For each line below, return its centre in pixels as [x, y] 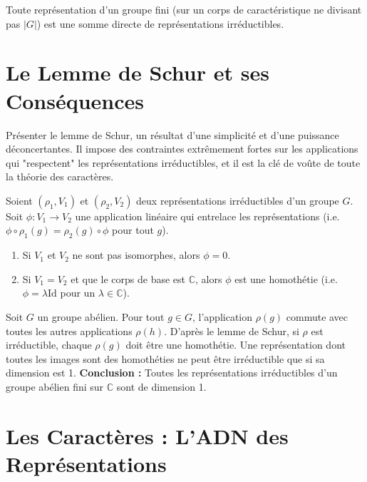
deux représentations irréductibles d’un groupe [238, 200]
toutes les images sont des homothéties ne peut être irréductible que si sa [165, 358]
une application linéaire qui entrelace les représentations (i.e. [207, 216]
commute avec [317, 317]
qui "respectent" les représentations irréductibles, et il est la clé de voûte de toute [183, 162]
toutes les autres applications [69, 330]
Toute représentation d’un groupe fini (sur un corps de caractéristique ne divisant [184, 9]
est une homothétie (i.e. [286, 278]
